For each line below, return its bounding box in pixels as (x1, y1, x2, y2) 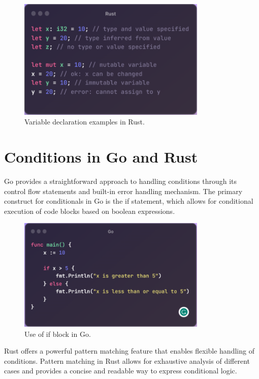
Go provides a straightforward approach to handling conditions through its (4, 176, 237, 186)
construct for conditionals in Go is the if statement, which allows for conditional (4, 196, 253, 206)
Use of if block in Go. (24, 328, 91, 339)
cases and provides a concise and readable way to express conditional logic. (4, 365, 237, 376)
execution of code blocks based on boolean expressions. (4, 205, 175, 216)
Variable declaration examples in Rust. (24, 116, 145, 127)
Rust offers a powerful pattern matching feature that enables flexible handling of (4, 345, 254, 356)
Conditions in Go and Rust (4, 146, 198, 167)
